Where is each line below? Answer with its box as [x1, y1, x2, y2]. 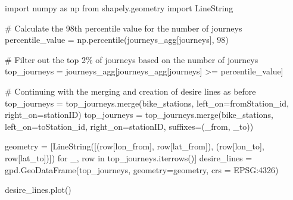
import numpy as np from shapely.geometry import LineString [5, 2, 233, 14]
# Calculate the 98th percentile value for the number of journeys [5, 21, 242, 34]
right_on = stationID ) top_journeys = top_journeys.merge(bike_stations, [5, 108, 273, 121]
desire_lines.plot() [5, 183, 71, 196]
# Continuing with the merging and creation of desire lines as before [5, 85, 256, 97]
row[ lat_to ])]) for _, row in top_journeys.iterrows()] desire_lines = [5, 151, 253, 164]
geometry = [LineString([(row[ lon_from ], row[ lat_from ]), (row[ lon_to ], [5, 140, 264, 152]
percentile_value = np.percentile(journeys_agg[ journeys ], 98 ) [5, 33, 229, 46]
